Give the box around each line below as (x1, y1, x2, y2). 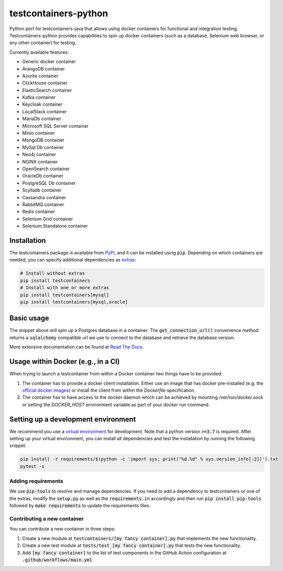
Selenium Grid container (22, 216, 73, 222)
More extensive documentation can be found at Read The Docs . (9, 344, 144, 350)
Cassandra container (22, 194, 66, 200)
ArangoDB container (22, 65, 65, 72)
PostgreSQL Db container (22, 180, 76, 186)
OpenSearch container (22, 165, 70, 172)
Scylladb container (22, 187, 62, 194)
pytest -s (20, 463, 45, 469)
